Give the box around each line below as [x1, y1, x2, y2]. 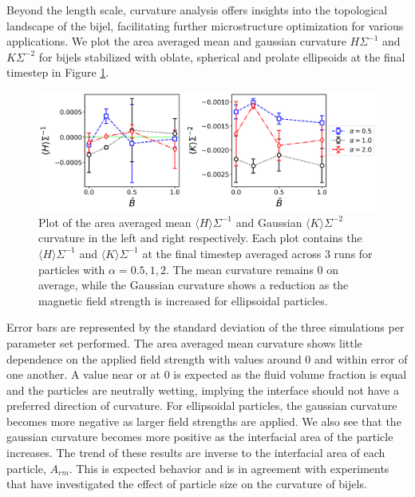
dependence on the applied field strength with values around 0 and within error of [6, 350, 408, 367]
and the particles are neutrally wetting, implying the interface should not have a [6, 381, 399, 398]
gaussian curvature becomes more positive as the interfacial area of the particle [6, 428, 393, 445]
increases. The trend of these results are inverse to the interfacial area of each [6, 444, 385, 461]
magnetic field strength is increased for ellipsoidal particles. [38, 292, 328, 308]
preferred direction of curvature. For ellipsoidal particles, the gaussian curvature [6, 397, 397, 414]
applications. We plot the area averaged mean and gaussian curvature [6, 33, 346, 50]
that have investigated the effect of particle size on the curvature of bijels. [6, 475, 367, 492]
